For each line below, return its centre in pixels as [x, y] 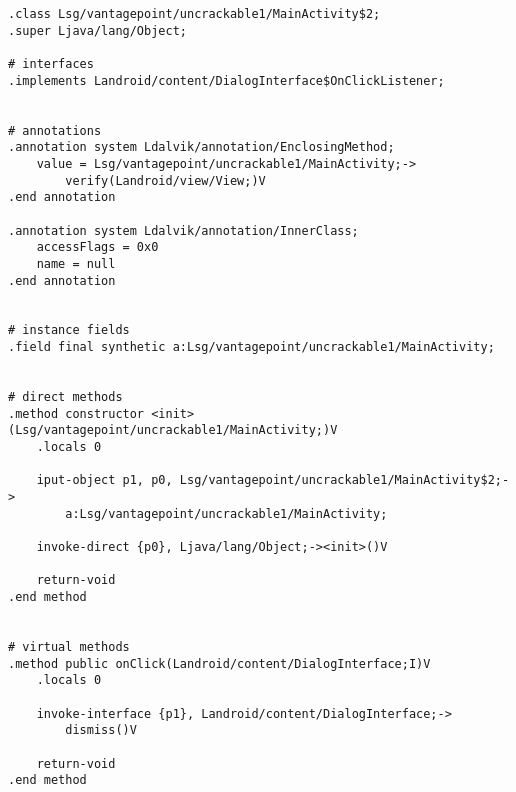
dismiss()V [101, 730]
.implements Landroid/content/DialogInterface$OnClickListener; [226, 80]
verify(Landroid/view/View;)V [165, 180]
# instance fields [69, 330]
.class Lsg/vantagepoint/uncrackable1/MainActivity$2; [194, 14]
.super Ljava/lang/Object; [97, 30]
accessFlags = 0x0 [97, 247]
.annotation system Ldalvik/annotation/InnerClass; [183, 230]
